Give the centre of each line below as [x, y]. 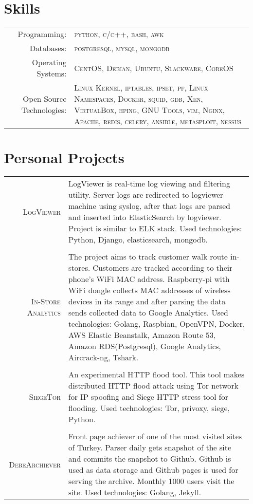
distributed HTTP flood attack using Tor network [153, 386]
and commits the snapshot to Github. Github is [150, 459]
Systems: [52, 74]
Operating [49, 62]
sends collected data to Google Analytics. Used [148, 313]
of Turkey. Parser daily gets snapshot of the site [150, 448]
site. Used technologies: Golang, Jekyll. [135, 492]
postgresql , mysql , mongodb [122, 48]
